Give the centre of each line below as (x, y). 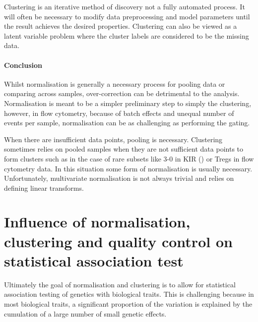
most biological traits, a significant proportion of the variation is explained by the (128, 303)
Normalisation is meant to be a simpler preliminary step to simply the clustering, (128, 103)
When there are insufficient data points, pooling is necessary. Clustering (113, 139)
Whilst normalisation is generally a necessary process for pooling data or (115, 83)
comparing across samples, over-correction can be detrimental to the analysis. (122, 93)
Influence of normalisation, (97, 222)
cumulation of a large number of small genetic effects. (85, 313)
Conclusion (23, 65)
